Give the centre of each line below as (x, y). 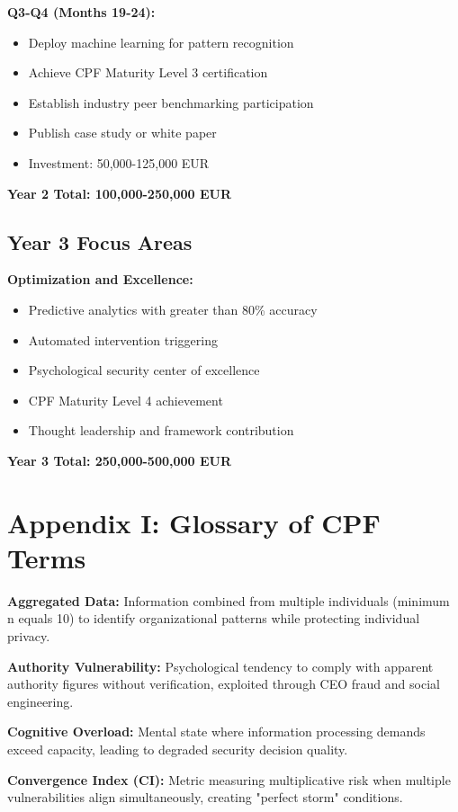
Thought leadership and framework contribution (161, 430)
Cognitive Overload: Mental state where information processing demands (216, 732)
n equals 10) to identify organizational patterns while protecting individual (214, 618)
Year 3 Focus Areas (100, 241)
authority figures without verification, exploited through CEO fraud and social (224, 684)
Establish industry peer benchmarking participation (171, 102)
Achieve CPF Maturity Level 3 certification (148, 72)
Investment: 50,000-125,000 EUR (119, 162)
